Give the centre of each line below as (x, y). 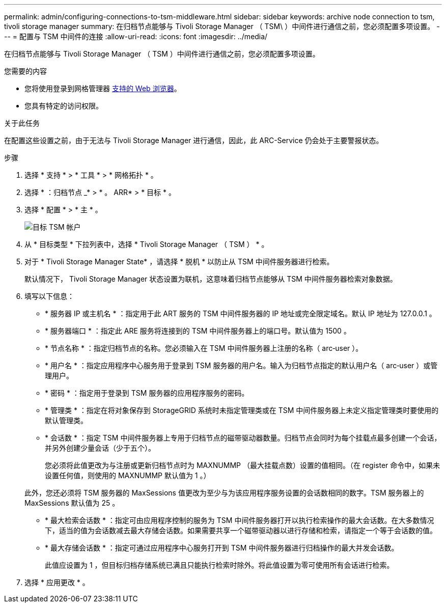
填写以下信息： (49, 296)
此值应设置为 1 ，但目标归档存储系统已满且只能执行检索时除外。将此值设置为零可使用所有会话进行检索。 (219, 565)
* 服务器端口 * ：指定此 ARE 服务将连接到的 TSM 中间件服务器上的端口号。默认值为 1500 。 (198, 331)
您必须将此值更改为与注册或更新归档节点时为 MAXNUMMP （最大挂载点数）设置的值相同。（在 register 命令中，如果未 (243, 465)
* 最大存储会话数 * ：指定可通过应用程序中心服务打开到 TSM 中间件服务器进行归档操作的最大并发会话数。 (222, 548)
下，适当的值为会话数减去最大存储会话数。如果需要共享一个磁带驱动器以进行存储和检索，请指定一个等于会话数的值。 (241, 530)
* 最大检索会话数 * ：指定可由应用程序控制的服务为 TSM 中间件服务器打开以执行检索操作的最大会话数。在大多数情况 (240, 520)
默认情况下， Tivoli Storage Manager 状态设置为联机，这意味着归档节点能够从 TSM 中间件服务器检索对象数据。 (211, 279)
